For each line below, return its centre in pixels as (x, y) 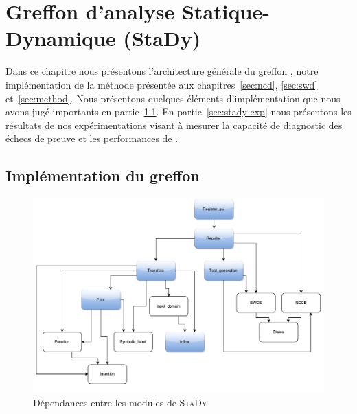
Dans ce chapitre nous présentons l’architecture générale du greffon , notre (162, 71)
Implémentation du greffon (103, 175)
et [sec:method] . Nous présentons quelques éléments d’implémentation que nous (173, 98)
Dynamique (61, 38)
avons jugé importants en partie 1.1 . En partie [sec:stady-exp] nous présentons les (178, 112)
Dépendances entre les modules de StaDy (120, 403)
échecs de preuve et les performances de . (92, 138)
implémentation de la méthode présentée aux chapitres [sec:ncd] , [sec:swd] (162, 84)
